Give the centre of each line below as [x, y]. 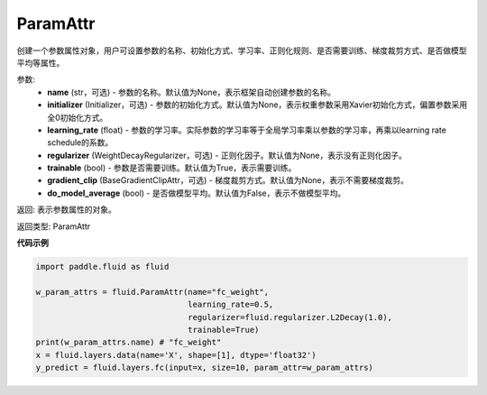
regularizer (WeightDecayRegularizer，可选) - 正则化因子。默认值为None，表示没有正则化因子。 [227, 155]
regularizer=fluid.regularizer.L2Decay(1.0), [290, 317]
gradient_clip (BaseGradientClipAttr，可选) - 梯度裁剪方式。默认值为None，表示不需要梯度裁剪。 [228, 180]
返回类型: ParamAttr [53, 226]
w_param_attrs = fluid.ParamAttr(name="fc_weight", [152, 292]
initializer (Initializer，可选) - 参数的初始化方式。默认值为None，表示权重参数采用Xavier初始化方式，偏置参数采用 [257, 105]
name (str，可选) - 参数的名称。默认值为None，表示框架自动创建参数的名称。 [192, 92]
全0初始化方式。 [78, 117]
